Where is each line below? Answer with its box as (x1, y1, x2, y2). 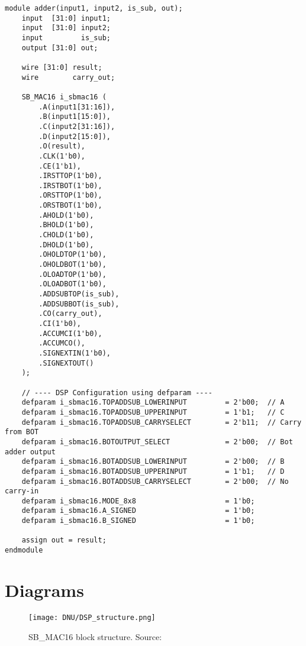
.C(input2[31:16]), (38, 122, 115, 131)
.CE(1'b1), (38, 161, 81, 170)
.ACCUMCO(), (38, 339, 86, 348)
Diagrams (5, 577, 84, 602)
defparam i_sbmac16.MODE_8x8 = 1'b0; (21, 496, 255, 505)
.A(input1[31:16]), (38, 102, 115, 111)
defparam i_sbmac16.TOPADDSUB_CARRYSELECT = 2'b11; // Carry (21, 418, 302, 427)
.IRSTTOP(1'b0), (38, 172, 102, 180)
